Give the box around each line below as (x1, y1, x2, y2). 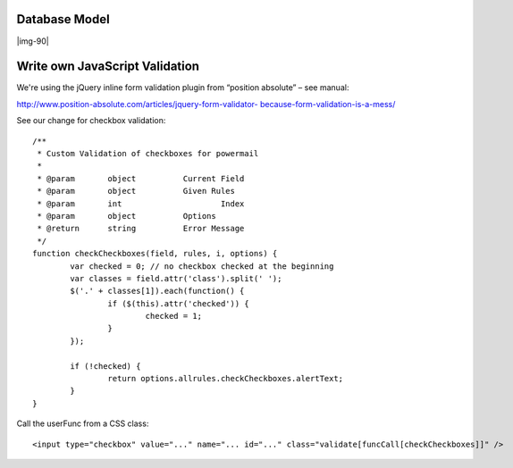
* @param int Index (37, 198, 245, 209)
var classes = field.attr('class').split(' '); (70, 273, 282, 283)
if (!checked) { (70, 361, 141, 371)
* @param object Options (37, 211, 216, 221)
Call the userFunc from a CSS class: (16, 418, 149, 429)
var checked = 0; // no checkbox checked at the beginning (70, 261, 334, 272)
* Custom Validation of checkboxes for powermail (37, 148, 259, 158)
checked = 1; (145, 311, 203, 322)
